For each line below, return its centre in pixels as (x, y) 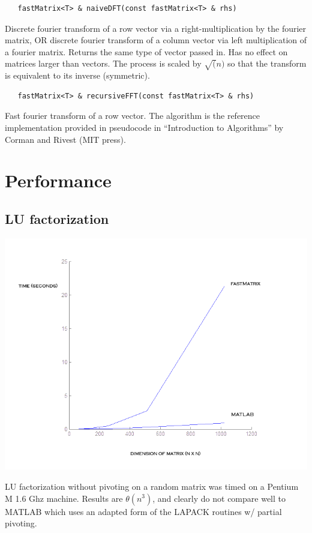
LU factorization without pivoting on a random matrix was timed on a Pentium (152, 486)
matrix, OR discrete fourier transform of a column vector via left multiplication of (156, 40)
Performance (58, 180)
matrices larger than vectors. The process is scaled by (103, 63)
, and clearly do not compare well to (219, 498)
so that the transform (267, 63)
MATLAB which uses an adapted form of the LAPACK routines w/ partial (143, 511)
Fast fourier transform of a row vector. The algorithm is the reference (133, 116)
